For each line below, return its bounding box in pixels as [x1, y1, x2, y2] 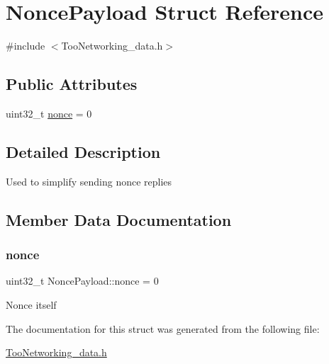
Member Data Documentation [6, 208, 232, 230]
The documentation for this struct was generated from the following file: [6, 321, 320, 336]
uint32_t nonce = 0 [6, 106, 92, 120]
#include [6, 38, 45, 53]
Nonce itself [6, 297, 57, 312]
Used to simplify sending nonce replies [6, 174, 172, 188]
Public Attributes [6, 73, 138, 95]
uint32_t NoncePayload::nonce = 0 [6, 273, 159, 288]
